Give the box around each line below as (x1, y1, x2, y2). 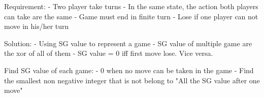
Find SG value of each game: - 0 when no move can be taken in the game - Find (4, 64, 254, 75)
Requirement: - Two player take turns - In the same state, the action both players (4, 1, 258, 11)
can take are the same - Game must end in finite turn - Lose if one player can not (4, 11, 258, 21)
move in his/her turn (4, 21, 69, 31)
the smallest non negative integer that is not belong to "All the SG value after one (4, 75, 260, 85)
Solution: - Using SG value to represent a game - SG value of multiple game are (4, 38, 252, 48)
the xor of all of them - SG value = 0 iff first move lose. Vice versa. (4, 48, 213, 58)
